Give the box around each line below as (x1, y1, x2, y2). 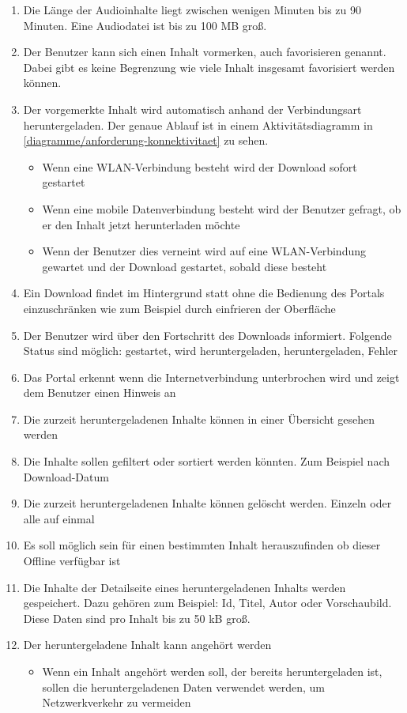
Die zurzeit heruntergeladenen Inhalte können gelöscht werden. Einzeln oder (23, 495, 392, 511)
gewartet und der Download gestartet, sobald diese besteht (42, 258, 327, 274)
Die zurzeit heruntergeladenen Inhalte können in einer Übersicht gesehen (23, 410, 375, 427)
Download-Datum (23, 468, 109, 485)
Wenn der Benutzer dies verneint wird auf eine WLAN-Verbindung (42, 243, 367, 259)
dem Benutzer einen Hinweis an (23, 384, 176, 401)
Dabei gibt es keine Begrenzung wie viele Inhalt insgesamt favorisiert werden (23, 58, 395, 75)
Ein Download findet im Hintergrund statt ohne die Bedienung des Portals (23, 285, 385, 301)
